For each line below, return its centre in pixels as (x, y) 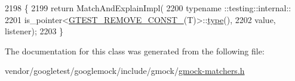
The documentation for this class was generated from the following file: (135, 51)
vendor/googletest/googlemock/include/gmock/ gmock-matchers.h (125, 71)
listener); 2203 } (34, 31)
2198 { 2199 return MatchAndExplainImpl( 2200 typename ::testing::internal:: (148, 8)
